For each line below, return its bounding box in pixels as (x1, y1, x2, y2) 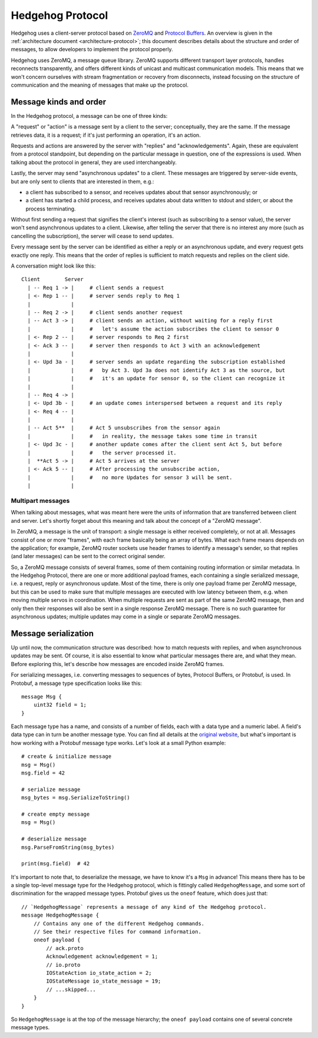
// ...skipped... (46, 986, 97, 993)
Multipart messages (11, 496, 70, 505)
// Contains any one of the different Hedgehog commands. (33, 920, 205, 927)
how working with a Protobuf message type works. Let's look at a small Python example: (11, 739, 226, 746)
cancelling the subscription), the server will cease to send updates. (11, 232, 174, 239)
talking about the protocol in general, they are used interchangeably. (11, 159, 177, 166)
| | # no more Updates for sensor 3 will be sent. (27, 474, 233, 480)
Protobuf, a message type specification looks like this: (11, 680, 143, 687)
